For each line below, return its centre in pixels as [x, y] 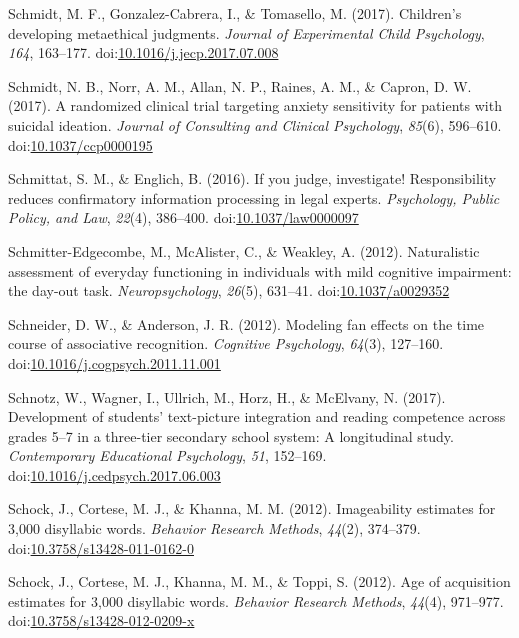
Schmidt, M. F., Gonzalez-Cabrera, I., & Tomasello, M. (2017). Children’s [235, 13]
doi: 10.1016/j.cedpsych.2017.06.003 [114, 474]
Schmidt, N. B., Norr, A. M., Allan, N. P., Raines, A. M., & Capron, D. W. [240, 85]
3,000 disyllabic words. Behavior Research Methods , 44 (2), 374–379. [214, 528]
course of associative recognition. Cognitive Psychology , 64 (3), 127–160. [226, 343]
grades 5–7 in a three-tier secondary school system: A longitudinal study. [231, 435]
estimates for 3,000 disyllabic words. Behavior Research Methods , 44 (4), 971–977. [256, 600]
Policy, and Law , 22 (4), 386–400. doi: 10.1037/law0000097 [183, 217]
